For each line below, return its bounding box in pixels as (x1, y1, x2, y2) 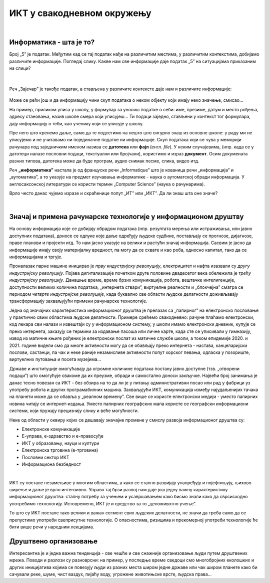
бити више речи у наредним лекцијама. (9, 524, 94, 530)
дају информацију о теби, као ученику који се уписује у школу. (9, 120, 144, 126)
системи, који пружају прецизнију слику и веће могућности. (9, 408, 139, 414)
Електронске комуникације (21, 426, 80, 432)
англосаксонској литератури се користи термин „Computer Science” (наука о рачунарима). (9, 181, 205, 187)
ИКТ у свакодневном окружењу (9, 8, 152, 19)
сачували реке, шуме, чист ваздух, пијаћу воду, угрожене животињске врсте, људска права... (9, 571, 212, 577)
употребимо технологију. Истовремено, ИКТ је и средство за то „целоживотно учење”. (9, 500, 197, 506)
